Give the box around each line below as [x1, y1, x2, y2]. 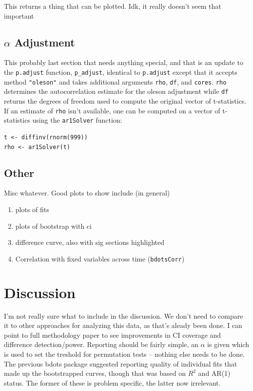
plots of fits [15, 204, 49, 214]
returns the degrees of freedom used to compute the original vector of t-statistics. [4, 95, 247, 106]
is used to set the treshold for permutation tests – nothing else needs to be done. [4, 348, 245, 359]
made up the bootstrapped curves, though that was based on [4, 368, 186, 378]
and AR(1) [198, 368, 231, 378]
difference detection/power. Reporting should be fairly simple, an [4, 339, 198, 349]
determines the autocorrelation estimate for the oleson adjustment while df [4, 86, 229, 96]
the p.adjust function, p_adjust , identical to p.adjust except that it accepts [4, 66, 237, 77]
